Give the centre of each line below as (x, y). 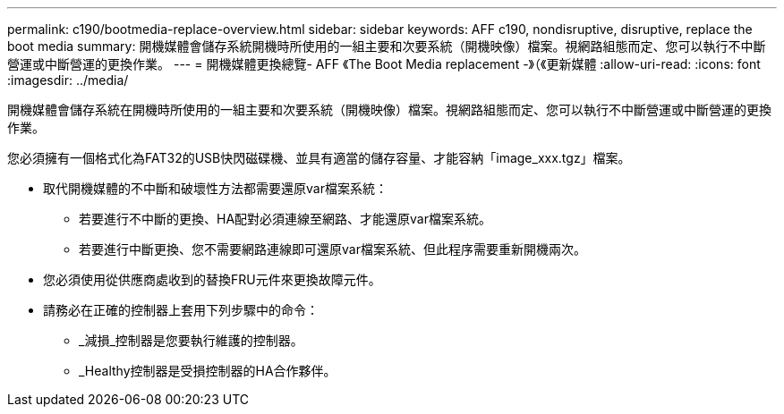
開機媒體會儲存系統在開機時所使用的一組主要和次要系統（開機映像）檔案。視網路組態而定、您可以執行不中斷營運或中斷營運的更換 (389, 110)
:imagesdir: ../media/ (68, 80)
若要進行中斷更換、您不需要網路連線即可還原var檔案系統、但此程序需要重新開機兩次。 (332, 249)
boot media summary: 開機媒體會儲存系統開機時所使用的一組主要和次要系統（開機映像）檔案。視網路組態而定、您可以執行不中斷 (387, 46)
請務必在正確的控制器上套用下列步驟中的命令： (181, 310)
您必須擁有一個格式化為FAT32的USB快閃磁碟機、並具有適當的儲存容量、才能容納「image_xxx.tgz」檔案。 (319, 158)
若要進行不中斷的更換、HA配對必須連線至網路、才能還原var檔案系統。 (285, 219)
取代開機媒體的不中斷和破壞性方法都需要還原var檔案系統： (215, 188)
